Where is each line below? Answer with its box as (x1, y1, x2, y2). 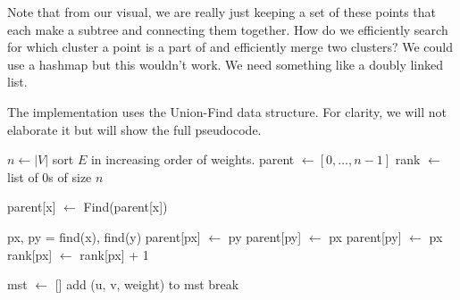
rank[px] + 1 (79, 245, 149, 263)
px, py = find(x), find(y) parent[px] (7, 227, 201, 246)
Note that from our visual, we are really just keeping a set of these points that (7, 3, 437, 21)
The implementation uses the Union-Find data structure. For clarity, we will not (7, 102, 447, 121)
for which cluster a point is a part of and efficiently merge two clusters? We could (7, 37, 454, 56)
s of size (48, 167, 92, 186)
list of (7, 167, 38, 186)
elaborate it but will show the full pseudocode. (7, 120, 262, 138)
